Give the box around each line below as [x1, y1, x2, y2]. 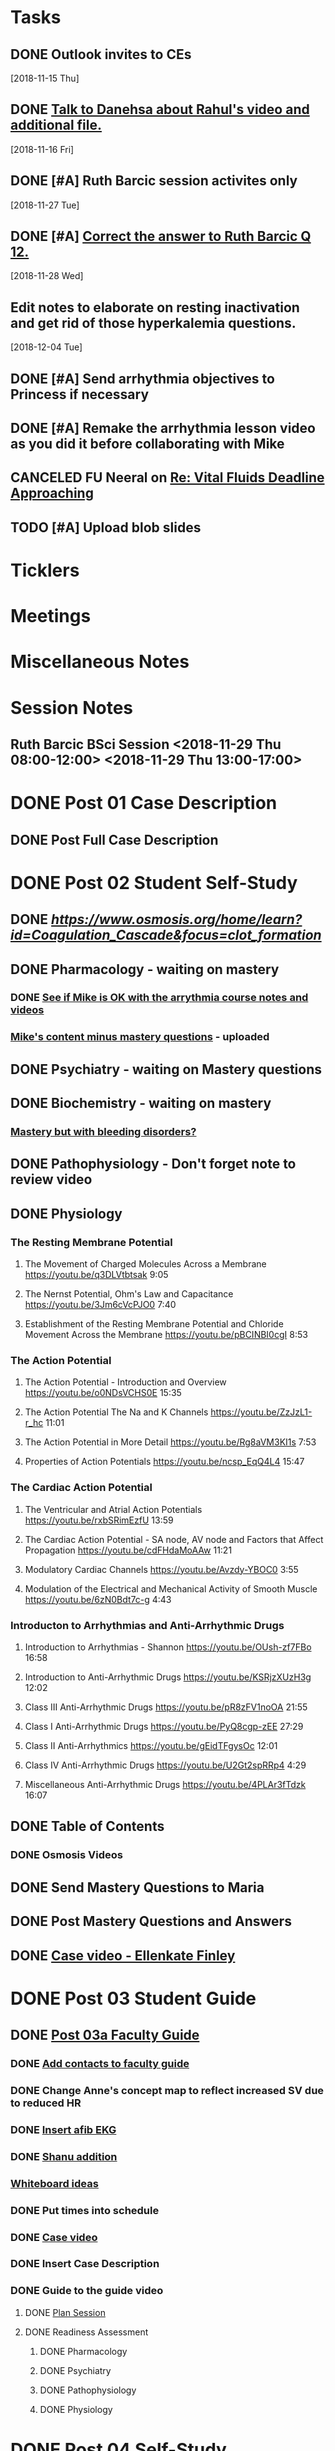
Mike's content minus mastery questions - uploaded [10, 1030, 270, 1044]
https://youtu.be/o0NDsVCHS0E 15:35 [24, 1387, 182, 1399]
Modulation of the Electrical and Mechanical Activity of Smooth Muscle [24, 1582, 318, 1595]
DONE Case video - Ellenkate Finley [10, 1947, 236, 1964]
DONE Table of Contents [10, 1818, 165, 1835]
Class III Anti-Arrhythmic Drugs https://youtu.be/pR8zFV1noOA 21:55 [24, 1701, 308, 1713]
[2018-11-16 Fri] [10, 143, 75, 155]
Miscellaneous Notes [10, 651, 190, 673]
